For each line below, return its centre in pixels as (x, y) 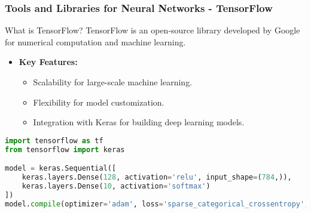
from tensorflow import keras (65, 149)
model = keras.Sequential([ (61, 169)
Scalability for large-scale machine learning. (113, 82)
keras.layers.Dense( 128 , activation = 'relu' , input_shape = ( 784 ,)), (157, 177)
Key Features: (48, 62)
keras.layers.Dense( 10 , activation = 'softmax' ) (116, 186)
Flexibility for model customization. (99, 102)
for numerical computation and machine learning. (95, 41)
